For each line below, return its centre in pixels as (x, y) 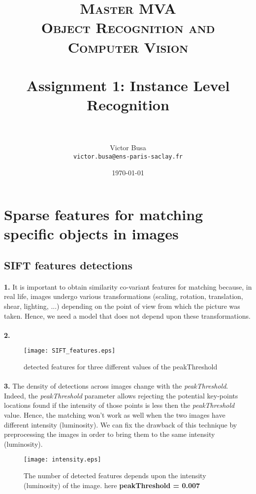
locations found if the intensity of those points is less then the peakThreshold (119, 405)
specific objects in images (91, 234)
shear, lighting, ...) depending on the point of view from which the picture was (122, 306)
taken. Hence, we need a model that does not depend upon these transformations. (127, 315)
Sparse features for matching (104, 214)
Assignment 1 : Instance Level (128, 85)
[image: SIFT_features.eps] (70, 351)
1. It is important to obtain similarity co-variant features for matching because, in (128, 286)
